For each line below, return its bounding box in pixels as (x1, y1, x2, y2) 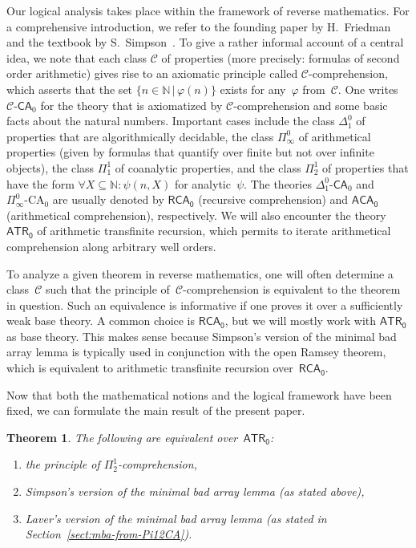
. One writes (337, 80, 398, 97)
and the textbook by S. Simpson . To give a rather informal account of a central (6, 34, 404, 51)
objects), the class (6, 159, 95, 176)
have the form (6, 175, 75, 192)
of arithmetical (298, 128, 371, 144)
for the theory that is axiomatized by (40, 96, 223, 113)
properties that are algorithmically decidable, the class (6, 128, 274, 144)
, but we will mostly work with (224, 312, 377, 329)
